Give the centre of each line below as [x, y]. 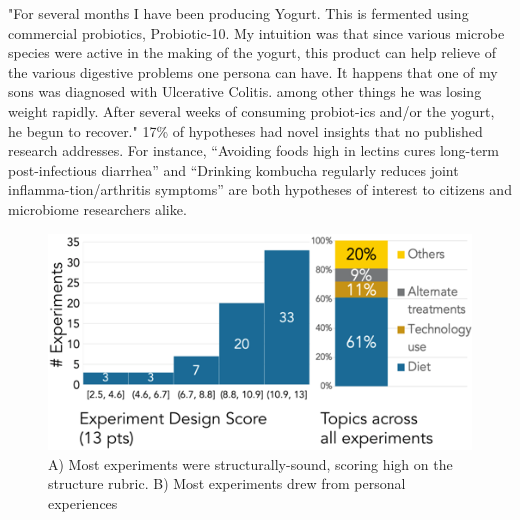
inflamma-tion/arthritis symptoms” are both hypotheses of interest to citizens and [260, 189]
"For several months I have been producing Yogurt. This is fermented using [238, 13]
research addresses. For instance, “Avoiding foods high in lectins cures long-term [254, 150]
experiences [83, 503]
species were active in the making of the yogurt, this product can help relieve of [252, 52]
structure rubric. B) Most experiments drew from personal [227, 483]
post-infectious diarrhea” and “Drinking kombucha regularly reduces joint [233, 169]
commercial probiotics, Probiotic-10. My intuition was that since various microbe [256, 32]
